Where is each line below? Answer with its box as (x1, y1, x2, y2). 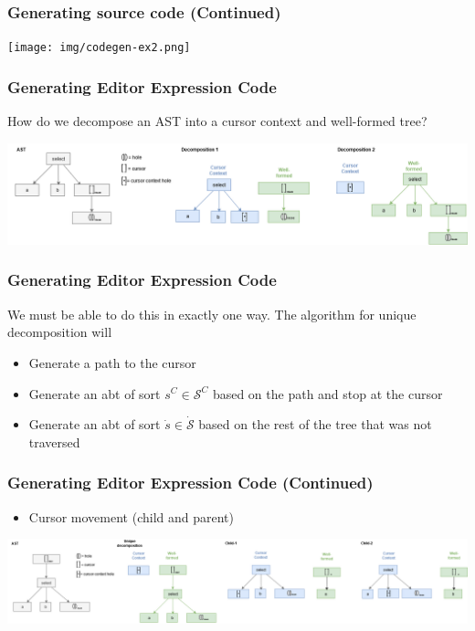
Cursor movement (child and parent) (28, 507, 234, 526)
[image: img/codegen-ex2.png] (7, 41, 191, 55)
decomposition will (7, 322, 112, 342)
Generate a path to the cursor (28, 352, 196, 372)
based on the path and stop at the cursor (212, 384, 443, 403)
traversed (28, 432, 80, 451)
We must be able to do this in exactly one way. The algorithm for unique (7, 304, 417, 323)
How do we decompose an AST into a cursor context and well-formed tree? (7, 111, 427, 131)
